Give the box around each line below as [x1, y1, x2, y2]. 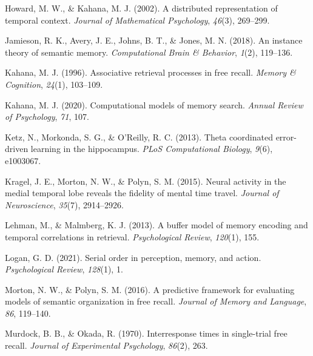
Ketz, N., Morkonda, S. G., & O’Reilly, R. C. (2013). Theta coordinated [5, 130, 273, 143]
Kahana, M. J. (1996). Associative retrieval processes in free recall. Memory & [5, 66, 296, 79]
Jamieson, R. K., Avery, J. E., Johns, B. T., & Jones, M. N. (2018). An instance [5, 34, 303, 47]
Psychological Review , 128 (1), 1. [5, 263, 123, 275]
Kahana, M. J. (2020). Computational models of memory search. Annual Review [5, 98, 303, 111]
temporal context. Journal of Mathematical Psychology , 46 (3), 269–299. [5, 13, 270, 26]
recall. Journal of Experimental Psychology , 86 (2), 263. [5, 339, 208, 352]
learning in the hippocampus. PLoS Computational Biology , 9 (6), [30, 142, 273, 155]
